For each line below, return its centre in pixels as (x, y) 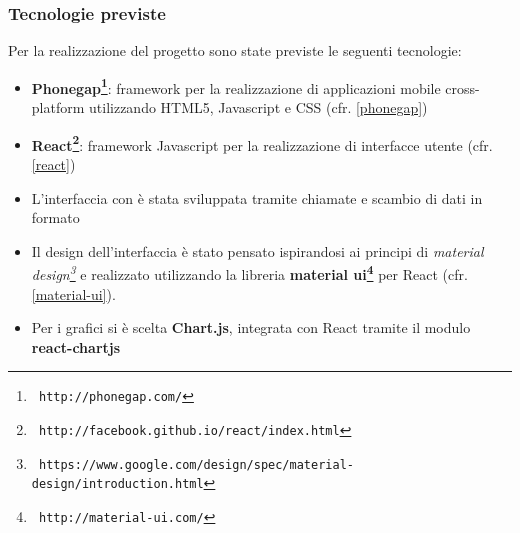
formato (55, 217)
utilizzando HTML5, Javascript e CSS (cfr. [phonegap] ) (258, 107)
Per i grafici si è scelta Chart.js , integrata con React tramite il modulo (251, 327)
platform (58, 107)
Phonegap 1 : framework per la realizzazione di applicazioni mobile (236, 86)
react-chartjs (76, 346)
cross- (462, 87)
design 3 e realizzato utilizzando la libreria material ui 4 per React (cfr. (249, 272)
